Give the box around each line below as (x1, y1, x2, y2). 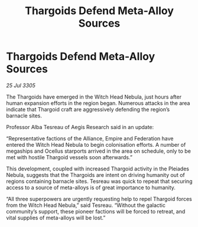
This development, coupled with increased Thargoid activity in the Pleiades (6, 165, 189, 172)
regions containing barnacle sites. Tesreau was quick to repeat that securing (6, 177, 193, 185)
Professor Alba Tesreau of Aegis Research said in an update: (6, 123, 154, 130)
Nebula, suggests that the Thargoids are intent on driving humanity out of (6, 171, 185, 178)
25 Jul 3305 (6, 81, 35, 89)
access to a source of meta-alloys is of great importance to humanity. (6, 184, 176, 191)
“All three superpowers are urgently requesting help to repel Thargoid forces (6, 195, 192, 202)
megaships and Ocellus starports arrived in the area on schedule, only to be (6, 147, 191, 154)
